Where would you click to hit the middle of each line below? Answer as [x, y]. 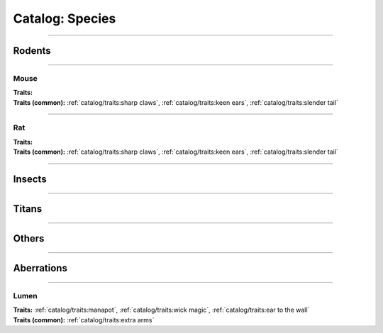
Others [29, 238]
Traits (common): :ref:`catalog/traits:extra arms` [84, 320]
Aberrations [40, 268]
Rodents [32, 51]
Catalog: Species [65, 18]
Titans [28, 209]
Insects [30, 180]
